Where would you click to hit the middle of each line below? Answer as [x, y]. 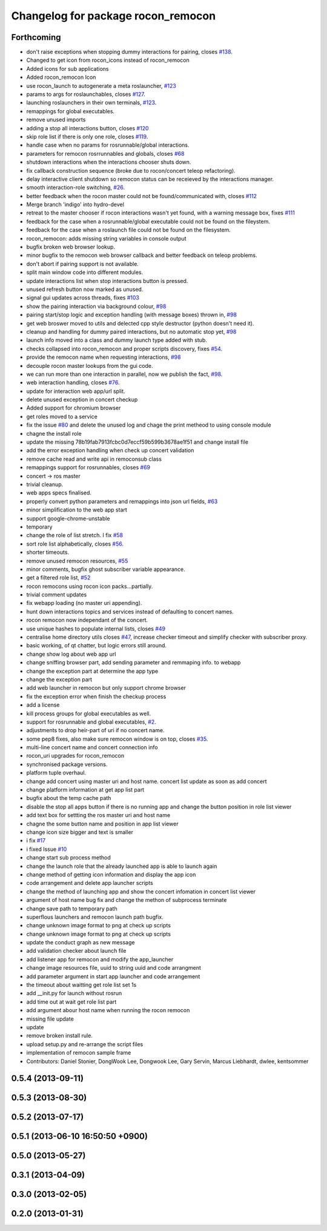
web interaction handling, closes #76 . [73, 382]
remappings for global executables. [71, 111]
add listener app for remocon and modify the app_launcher [100, 959]
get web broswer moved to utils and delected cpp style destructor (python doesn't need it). [140, 323]
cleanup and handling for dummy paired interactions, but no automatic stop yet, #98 [131, 332]
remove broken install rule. [60, 1036]
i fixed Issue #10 [47, 849]
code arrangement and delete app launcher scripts [90, 883]
